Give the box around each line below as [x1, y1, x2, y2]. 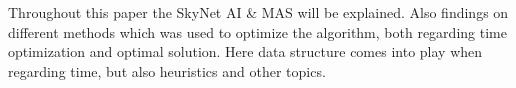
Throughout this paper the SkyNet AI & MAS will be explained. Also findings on [8, 2, 509, 22]
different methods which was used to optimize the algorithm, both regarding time [8, 21, 507, 42]
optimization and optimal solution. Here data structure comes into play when [8, 41, 483, 62]
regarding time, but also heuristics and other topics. [8, 60, 326, 81]
